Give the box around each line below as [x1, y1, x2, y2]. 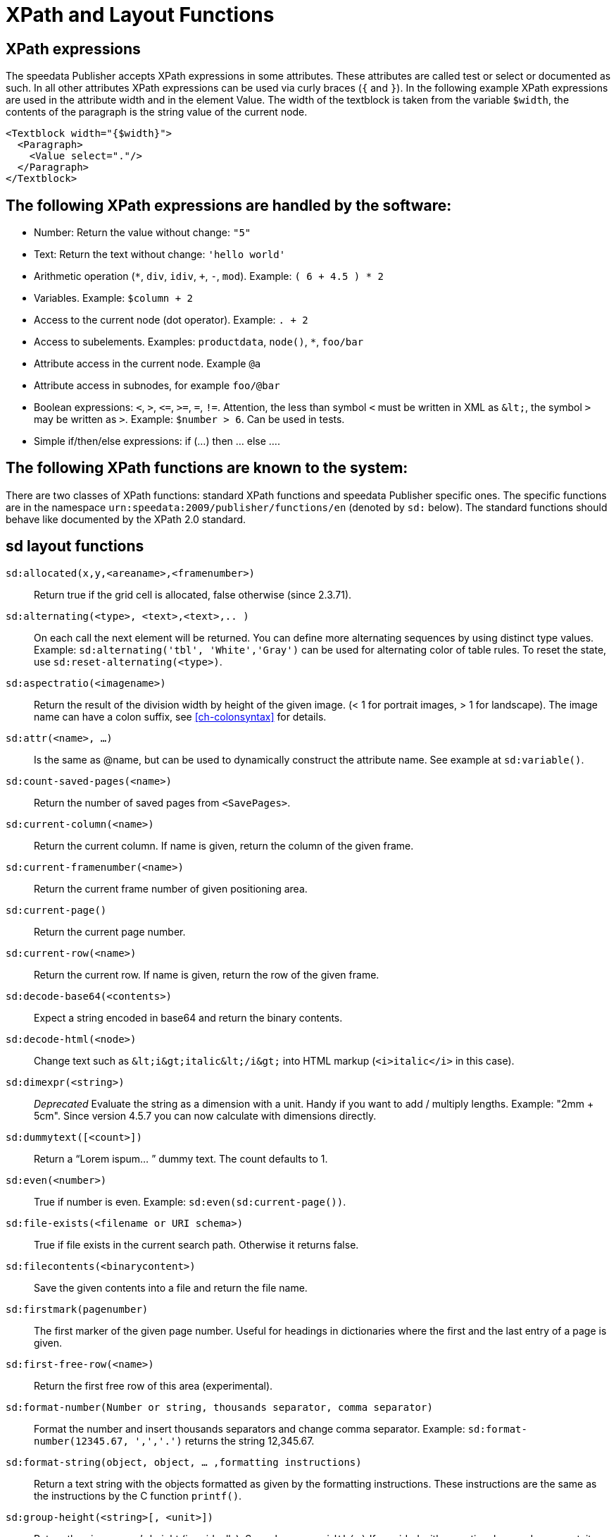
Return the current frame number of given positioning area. [34, 882, 308, 895]
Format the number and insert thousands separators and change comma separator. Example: [34, 1422, 465, 1435]
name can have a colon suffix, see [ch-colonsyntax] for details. [34, 710, 327, 723]
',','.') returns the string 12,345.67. [134, 1434, 315, 1447]
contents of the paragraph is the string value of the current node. [6, 106, 308, 118]
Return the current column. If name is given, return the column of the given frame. [34, 839, 414, 852]
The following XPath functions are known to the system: [6, 459, 408, 477]
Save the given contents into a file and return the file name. [34, 1281, 308, 1294]
